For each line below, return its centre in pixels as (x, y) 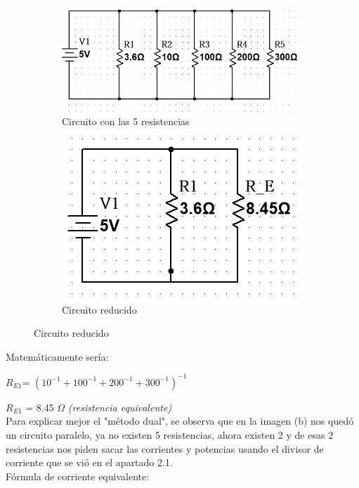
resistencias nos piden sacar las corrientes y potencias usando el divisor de (165, 448)
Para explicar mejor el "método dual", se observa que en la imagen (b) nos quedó (180, 421)
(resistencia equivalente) (120, 407)
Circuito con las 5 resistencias (126, 121)
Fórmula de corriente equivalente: (78, 476)
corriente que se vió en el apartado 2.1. (89, 462)
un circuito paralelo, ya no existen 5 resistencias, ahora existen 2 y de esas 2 (170, 434)
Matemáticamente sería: (57, 356)
